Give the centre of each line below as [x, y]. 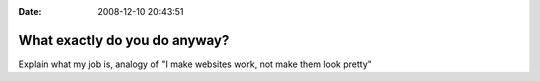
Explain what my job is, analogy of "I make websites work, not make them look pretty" [195, 64]
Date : [30, 11]
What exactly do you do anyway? [124, 40]
